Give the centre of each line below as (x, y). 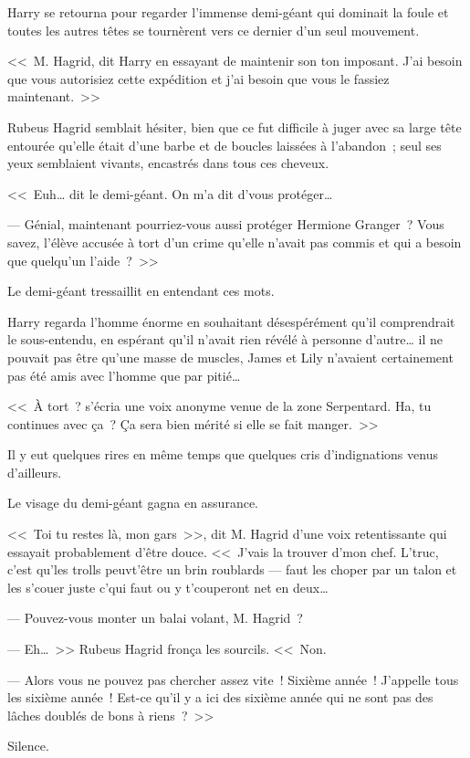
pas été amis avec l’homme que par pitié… (124, 375)
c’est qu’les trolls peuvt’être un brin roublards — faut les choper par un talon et (232, 569)
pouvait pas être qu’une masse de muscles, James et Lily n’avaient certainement (230, 357)
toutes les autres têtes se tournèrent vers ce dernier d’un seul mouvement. (214, 30)
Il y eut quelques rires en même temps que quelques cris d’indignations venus (223, 454)
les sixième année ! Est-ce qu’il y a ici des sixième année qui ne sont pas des (220, 697)
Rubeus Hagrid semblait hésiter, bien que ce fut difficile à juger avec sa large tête (235, 126)
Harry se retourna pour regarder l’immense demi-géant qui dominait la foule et (228, 12)
